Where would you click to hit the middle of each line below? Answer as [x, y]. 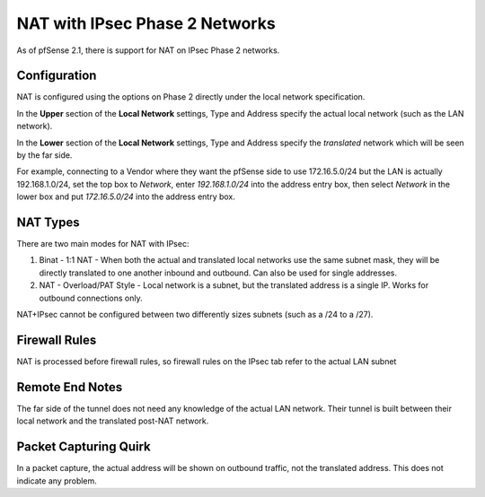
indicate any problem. [57, 481]
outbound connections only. [91, 298]
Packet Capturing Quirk [84, 447]
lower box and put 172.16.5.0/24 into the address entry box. [126, 196]
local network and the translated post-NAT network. [113, 421]
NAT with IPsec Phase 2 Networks [146, 23]
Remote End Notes [70, 387]
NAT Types [48, 222]
